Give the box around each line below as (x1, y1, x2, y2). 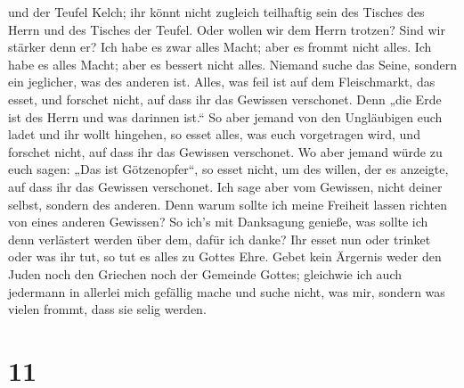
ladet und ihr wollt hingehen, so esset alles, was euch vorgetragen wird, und (8, 125, 420, 144)
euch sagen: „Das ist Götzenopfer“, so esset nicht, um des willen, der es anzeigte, (8, 160, 449, 178)
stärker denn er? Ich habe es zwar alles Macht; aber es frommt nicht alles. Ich (8, 37, 432, 56)
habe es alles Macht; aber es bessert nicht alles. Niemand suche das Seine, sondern (8, 54, 457, 73)
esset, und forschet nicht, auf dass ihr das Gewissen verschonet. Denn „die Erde (8, 89, 442, 108)
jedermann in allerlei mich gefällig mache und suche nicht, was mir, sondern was (8, 282, 445, 301)
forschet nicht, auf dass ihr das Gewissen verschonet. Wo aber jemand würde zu (8, 142, 443, 161)
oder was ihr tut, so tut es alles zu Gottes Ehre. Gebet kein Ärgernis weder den (8, 247, 442, 266)
